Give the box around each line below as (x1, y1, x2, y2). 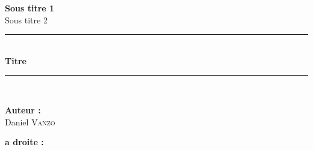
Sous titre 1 (5, 2, 55, 14)
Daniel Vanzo (5, 115, 55, 128)
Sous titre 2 (5, 13, 48, 26)
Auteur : (5, 103, 41, 116)
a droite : (5, 136, 44, 148)
